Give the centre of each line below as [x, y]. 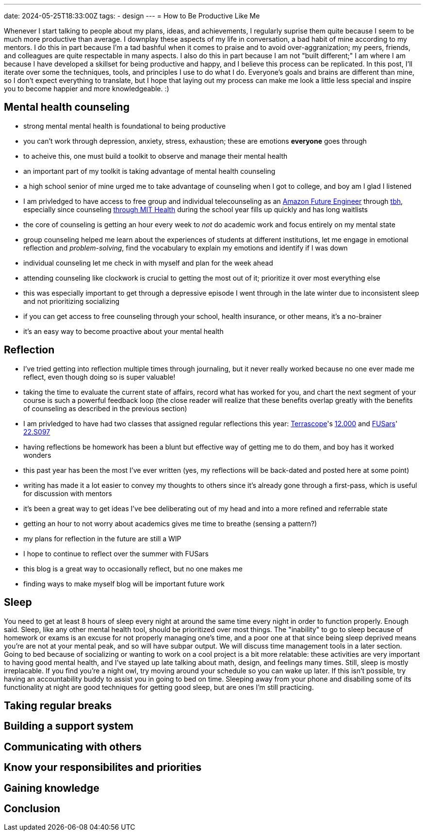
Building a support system [69, 726]
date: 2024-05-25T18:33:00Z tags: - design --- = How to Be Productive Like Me [132, 16]
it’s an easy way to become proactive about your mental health [123, 331]
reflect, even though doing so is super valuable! [99, 377]
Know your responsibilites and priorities [103, 768]
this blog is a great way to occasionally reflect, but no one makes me [133, 568]
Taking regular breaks [58, 705]
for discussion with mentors [68, 493]
